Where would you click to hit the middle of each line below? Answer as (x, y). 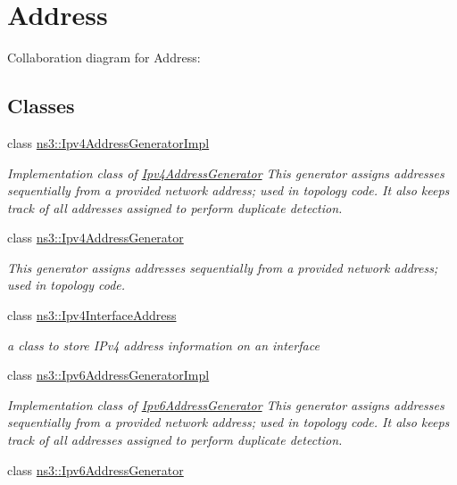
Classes (41, 106)
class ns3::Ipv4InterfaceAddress (92, 315)
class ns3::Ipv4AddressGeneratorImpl (108, 142)
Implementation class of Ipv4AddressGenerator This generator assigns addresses (226, 173)
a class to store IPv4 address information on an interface (163, 345)
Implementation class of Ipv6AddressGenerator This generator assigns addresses (226, 404)
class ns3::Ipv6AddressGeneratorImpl (108, 375)
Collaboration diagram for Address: (104, 58)
